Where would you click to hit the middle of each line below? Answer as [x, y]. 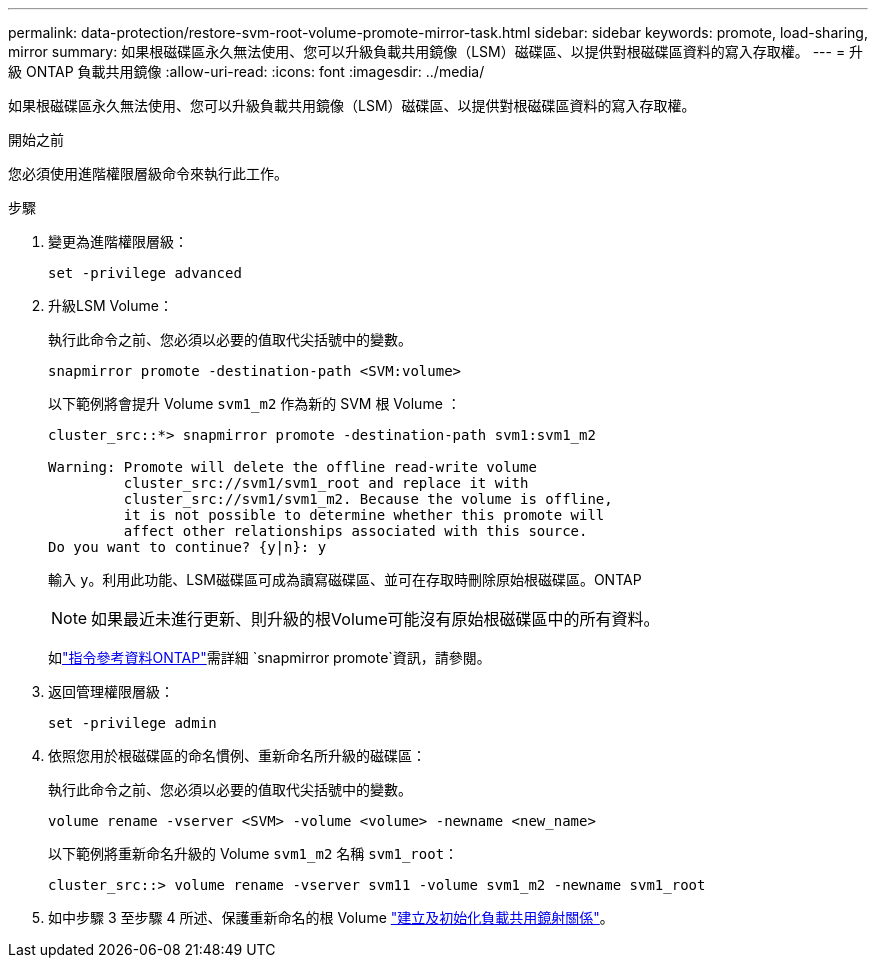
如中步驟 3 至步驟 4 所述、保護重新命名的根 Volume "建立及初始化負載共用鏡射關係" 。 [331, 917]
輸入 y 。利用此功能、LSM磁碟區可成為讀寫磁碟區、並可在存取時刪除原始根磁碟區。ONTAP [345, 579]
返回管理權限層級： [111, 691]
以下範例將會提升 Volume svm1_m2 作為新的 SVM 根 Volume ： [254, 403]
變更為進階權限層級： [118, 241]
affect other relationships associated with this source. [355, 531]
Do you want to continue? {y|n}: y [187, 547]
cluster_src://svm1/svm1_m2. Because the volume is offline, [368, 499]
